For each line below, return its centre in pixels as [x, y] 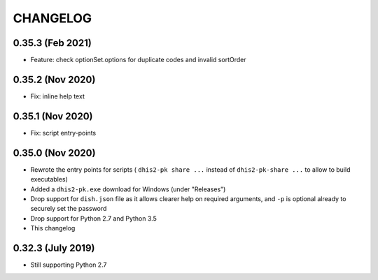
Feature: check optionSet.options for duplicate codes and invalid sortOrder [138, 60]
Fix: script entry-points [63, 133]
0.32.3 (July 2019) [54, 248]
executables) [49, 179]
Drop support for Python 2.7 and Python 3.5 [93, 218]
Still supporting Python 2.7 [69, 265]
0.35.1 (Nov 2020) [53, 116]
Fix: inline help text [58, 96]
